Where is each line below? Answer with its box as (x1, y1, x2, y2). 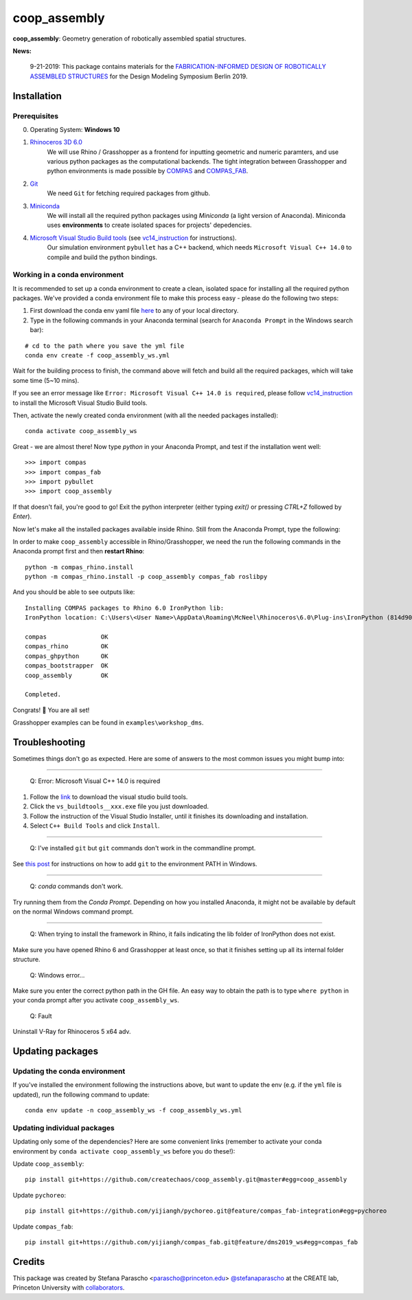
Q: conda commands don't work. (30, 882, 124, 890)
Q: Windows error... (30, 971, 85, 979)
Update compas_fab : (12, 1222, 73, 1231)
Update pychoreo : (12, 1191, 67, 1199)
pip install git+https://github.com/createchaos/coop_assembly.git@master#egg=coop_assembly (25, 1176, 347, 1184)
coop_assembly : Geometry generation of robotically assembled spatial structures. (12, 34, 247, 43)
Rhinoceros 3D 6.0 (30, 138, 82, 146)
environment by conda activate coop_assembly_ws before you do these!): (12, 1147, 236, 1155)
